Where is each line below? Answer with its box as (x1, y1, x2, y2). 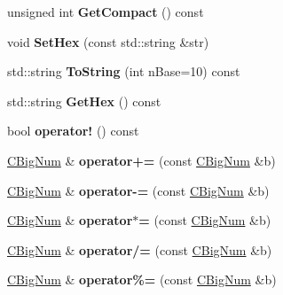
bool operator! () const (7, 121, 139, 140)
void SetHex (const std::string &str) (7, 32, 209, 50)
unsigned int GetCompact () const (7, 3, 204, 20)
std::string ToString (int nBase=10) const (7, 62, 240, 81)
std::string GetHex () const (7, 91, 161, 110)
